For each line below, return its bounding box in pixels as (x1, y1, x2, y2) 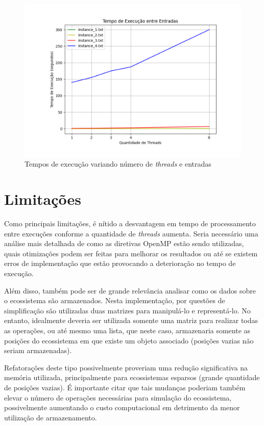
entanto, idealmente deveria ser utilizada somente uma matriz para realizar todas (4, 315, 258, 326)
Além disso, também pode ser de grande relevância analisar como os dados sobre (4, 285, 256, 296)
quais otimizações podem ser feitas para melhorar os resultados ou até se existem (4, 248, 258, 258)
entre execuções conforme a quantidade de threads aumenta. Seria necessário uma (4, 228, 258, 238)
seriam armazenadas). (4, 345, 72, 356)
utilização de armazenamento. (4, 412, 97, 422)
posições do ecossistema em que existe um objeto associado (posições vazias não (4, 335, 254, 345)
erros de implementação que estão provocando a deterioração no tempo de (4, 258, 236, 269)
